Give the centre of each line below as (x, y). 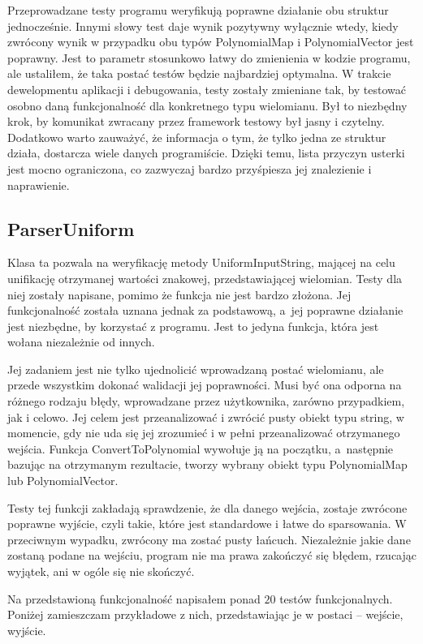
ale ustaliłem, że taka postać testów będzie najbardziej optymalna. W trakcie (199, 73)
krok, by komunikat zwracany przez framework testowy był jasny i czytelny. (196, 121)
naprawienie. (39, 185)
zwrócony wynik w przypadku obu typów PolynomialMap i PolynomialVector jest (211, 42)
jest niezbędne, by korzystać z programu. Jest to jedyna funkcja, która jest (193, 326)
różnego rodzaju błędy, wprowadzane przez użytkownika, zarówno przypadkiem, (206, 401)
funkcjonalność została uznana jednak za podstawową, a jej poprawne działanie (205, 310)
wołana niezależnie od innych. (81, 342)
